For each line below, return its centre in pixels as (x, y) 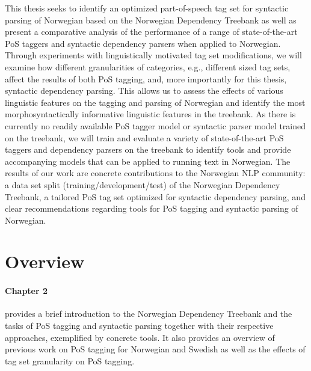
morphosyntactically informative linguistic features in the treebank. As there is (150, 114)
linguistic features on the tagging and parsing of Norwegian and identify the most (155, 102)
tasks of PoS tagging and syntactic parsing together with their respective (139, 326)
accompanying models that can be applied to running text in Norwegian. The (148, 161)
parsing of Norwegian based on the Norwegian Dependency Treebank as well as (151, 20)
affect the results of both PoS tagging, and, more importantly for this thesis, (146, 78)
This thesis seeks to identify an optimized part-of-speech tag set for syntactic (147, 8)
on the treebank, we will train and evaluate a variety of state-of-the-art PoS (144, 137)
